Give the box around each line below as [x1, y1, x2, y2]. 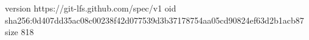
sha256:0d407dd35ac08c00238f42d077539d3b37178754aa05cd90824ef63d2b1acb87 [5, 13, 304, 26]
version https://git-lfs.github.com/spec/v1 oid [5, 2, 176, 14]
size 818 [5, 25, 34, 38]
